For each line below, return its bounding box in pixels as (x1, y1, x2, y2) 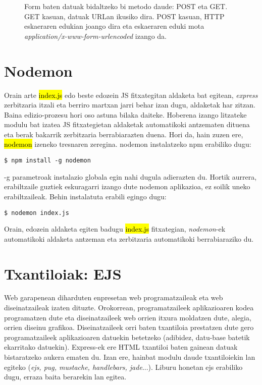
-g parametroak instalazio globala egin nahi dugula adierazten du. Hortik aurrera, (4, 171, 257, 182)
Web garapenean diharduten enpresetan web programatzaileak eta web (4, 292, 223, 303)
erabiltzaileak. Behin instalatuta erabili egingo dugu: (4, 191, 167, 201)
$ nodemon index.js (4, 209, 69, 216)
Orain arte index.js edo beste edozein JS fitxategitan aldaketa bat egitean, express (4, 89, 258, 100)
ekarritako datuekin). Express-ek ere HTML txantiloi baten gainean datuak (4, 342, 238, 352)
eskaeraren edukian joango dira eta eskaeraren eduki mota (24, 21, 204, 31)
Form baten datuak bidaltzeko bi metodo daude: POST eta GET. (24, 1, 228, 11)
